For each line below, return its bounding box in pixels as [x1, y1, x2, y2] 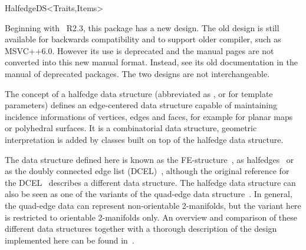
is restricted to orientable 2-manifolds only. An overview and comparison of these [5, 211, 298, 223]
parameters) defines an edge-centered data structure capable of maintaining [5, 99, 278, 111]
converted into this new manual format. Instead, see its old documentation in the [5, 56, 298, 68]
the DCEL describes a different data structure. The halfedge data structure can [5, 176, 296, 188]
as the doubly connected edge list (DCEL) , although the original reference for [5, 165, 289, 177]
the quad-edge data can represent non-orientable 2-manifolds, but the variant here [5, 199, 301, 211]
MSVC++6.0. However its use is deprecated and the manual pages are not [5, 44, 274, 56]
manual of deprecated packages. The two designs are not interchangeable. [5, 67, 270, 79]
